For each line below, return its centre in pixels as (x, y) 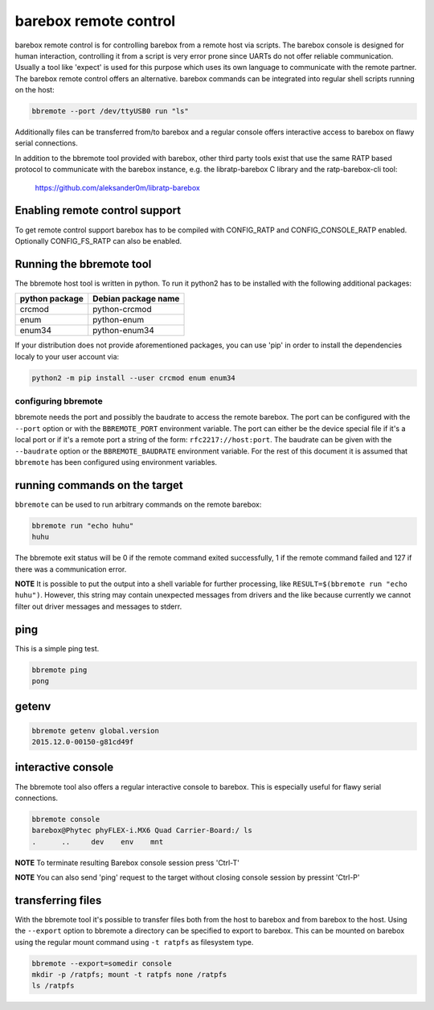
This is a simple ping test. (57, 648)
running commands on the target (99, 485)
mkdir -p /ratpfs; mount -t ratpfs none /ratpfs (129, 975)
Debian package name (136, 299)
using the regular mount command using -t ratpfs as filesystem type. (134, 942)
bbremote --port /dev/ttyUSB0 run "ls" (110, 111)
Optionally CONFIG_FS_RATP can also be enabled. (98, 240)
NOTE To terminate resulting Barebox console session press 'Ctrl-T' (127, 862)
